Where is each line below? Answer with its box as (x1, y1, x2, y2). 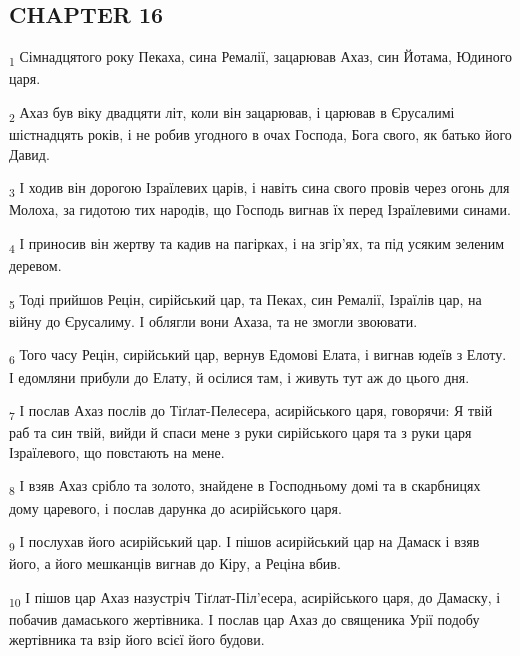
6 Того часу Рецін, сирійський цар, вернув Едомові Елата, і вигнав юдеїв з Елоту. (9, 344, 507, 368)
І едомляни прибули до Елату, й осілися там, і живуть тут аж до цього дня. (9, 366, 470, 387)
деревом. (9, 255, 62, 276)
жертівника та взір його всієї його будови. (9, 628, 265, 649)
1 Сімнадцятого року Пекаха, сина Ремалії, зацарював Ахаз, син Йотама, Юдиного (9, 46, 513, 69)
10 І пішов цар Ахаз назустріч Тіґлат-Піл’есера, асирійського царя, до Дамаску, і (9, 586, 501, 610)
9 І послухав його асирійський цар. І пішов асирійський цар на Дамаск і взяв (9, 531, 480, 554)
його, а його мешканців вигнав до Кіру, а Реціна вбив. (9, 553, 341, 574)
